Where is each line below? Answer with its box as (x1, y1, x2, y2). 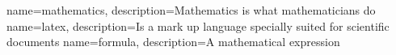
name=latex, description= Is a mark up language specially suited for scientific (6, 17, 390, 34)
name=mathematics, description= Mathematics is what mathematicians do (6, 2, 376, 18)
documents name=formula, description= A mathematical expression (6, 33, 340, 50)
